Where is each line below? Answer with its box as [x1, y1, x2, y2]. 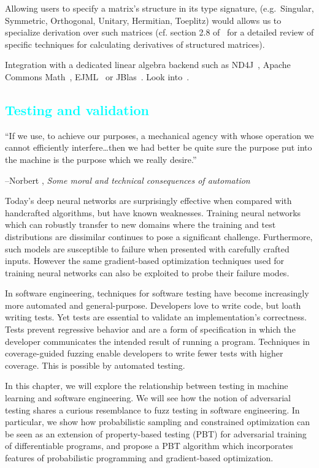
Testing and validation [5, 100, 149, 119]
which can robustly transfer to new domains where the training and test [5, 218, 276, 231]
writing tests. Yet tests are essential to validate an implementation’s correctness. [5, 311, 307, 323]
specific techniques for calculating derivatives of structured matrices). [5, 37, 265, 50]
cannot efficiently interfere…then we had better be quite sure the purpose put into [5, 141, 312, 154]
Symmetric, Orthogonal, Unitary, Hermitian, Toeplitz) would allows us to [5, 13, 282, 26]
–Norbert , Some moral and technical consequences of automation [5, 173, 250, 186]
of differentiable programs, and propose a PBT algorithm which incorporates [5, 439, 293, 452]
